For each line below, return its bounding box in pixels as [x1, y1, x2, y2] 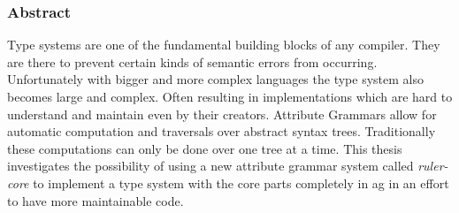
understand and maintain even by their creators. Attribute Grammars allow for [7, 104, 437, 123]
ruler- [417, 156, 448, 175]
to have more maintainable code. [7, 191, 184, 209]
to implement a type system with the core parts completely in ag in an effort [33, 173, 449, 192]
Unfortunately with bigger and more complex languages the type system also [7, 70, 424, 88]
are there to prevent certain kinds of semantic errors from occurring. [7, 52, 378, 71]
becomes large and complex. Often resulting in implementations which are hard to [7, 87, 453, 105]
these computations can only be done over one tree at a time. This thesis [7, 139, 402, 157]
